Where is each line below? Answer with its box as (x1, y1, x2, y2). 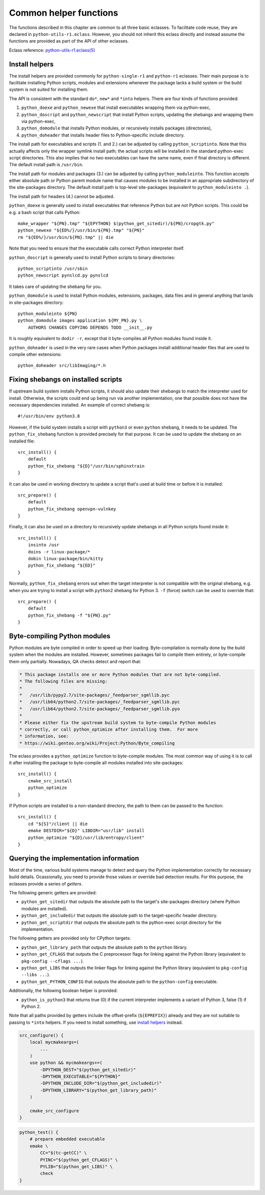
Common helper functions (9, 7, 118, 18)
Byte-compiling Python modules (9, 632, 110, 640)
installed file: (9, 438, 35, 444)
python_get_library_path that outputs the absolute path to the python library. (21, 944, 188, 950)
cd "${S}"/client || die (27, 821, 88, 827)
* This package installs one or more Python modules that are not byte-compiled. (19, 672, 222, 677)
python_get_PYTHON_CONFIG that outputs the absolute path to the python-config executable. (21, 979, 218, 985)
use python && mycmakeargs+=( (29, 1060, 103, 1065)
